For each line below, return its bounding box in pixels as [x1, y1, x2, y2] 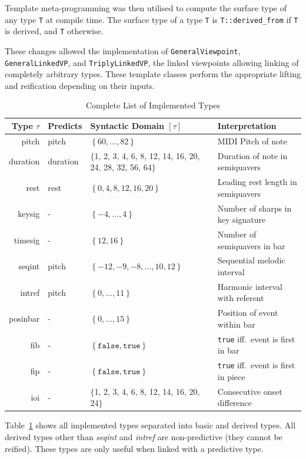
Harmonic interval [217, 280, 282, 292]
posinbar [9, 312, 40, 325]
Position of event [217, 306, 278, 319]
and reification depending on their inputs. [5, 79, 155, 91]
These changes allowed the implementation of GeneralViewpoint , [5, 44, 241, 57]
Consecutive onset [217, 385, 282, 397]
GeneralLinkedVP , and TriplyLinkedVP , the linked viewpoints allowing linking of [5, 56, 299, 68]
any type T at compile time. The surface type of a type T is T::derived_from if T [5, 13, 298, 25]
